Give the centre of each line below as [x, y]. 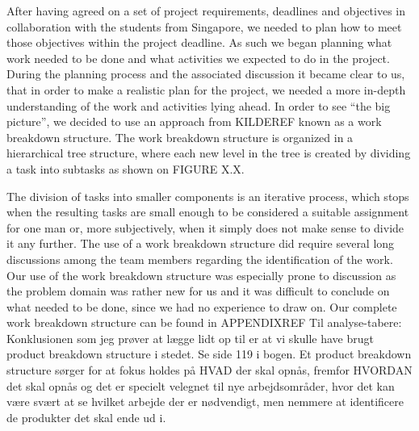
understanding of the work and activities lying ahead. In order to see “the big [199, 105]
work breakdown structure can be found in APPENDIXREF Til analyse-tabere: [204, 322]
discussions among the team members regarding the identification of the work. [200, 259]
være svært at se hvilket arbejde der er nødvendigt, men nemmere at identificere [205, 402]
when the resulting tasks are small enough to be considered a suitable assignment [208, 212]
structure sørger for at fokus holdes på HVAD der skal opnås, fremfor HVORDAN [209, 370]
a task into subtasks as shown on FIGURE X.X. [126, 168]
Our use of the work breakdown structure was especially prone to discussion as [201, 275]
